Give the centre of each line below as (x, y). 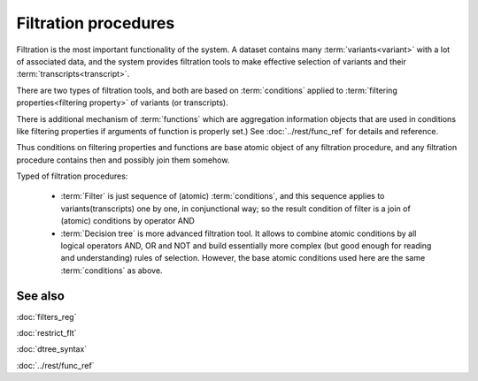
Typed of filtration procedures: (72, 176)
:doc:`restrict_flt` (46, 333)
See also (41, 296)
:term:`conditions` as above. (112, 271)
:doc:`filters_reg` (46, 316)
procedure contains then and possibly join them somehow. (123, 160)
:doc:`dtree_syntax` (52, 349)
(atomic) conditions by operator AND (127, 221)
